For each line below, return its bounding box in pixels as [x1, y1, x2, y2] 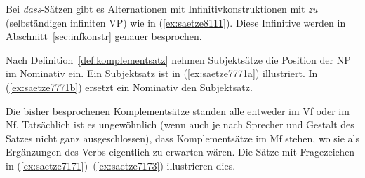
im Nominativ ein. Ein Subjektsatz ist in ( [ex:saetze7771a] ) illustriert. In [6, 66, 318, 81]
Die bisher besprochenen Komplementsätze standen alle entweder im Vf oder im [6, 103, 350, 118]
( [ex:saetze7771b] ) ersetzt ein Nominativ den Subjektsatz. [6, 79, 253, 94]
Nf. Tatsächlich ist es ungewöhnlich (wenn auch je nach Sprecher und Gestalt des [6, 117, 354, 132]
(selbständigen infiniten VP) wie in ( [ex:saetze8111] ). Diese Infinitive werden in [6, 15, 346, 29]
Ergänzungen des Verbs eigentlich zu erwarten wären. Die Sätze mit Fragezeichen [6, 144, 355, 159]
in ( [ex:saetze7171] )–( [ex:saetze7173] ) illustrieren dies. [6, 158, 236, 172]
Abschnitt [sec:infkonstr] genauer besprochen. [6, 29, 202, 43]
